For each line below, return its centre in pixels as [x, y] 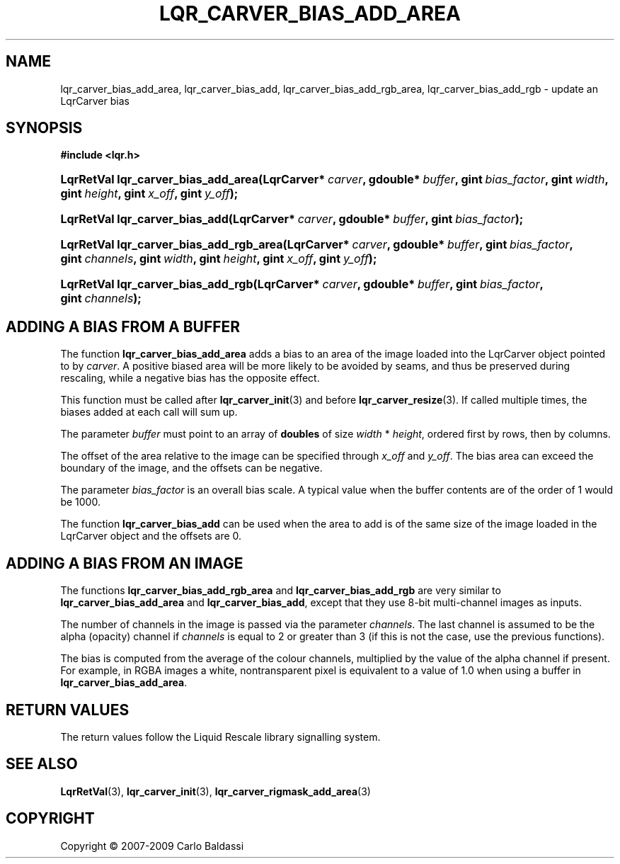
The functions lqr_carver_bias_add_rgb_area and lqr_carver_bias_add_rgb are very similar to [281, 591]
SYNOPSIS [44, 128]
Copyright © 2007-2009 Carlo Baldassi [152, 846]
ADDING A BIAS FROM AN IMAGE [125, 563]
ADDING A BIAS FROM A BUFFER [123, 326]
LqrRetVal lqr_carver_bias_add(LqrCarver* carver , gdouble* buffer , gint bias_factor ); [292, 219]
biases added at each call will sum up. [149, 412]
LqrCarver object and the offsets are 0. [151, 536]
